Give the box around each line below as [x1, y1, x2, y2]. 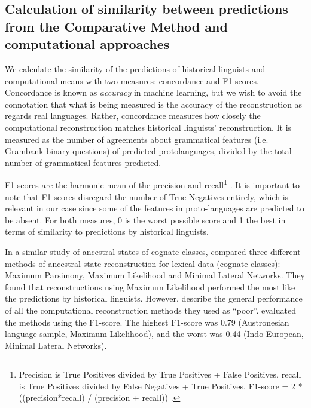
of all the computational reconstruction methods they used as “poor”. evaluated [5, 303, 296, 316]
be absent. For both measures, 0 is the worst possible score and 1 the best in [5, 213, 286, 226]
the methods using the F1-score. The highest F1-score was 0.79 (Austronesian [5, 315, 289, 328]
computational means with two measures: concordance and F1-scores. [5, 74, 259, 87]
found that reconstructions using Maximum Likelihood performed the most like [5, 280, 295, 293]
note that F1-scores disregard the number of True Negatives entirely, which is [5, 190, 289, 203]
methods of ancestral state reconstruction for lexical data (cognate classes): [5, 257, 280, 269]
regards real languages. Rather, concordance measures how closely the [5, 109, 261, 122]
